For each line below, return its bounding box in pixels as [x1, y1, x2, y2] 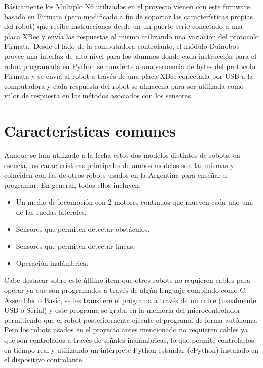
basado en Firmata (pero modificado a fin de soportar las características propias [4, 11, 253, 21]
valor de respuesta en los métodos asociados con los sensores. [4, 90, 193, 101]
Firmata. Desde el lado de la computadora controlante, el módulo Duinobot [4, 41, 239, 51]
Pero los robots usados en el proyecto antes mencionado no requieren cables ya [4, 324, 248, 335]
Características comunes [4, 120, 176, 141]
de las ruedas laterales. [16, 207, 87, 217]
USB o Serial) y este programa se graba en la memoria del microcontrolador [4, 305, 241, 315]
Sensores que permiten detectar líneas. [16, 241, 135, 251]
